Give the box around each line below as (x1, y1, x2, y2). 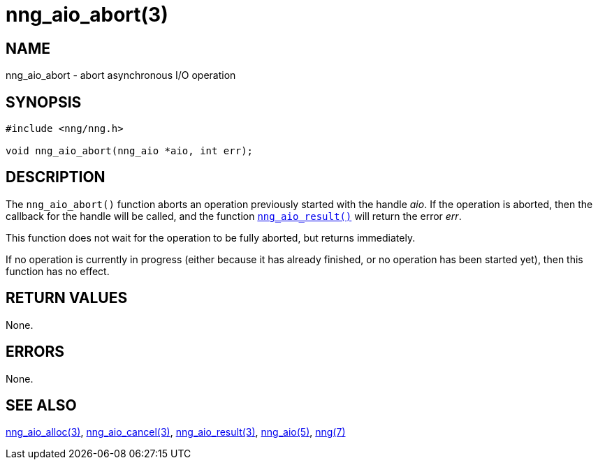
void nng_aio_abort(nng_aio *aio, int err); (6, 145, 254, 157)
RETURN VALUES (6, 289, 128, 307)
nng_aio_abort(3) (6, 3, 168, 27)
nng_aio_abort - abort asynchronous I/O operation (6, 69, 236, 82)
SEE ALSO (6, 396, 77, 414)
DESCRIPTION (6, 168, 105, 186)
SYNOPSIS (6, 93, 82, 111)
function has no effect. (6, 265, 110, 277)
